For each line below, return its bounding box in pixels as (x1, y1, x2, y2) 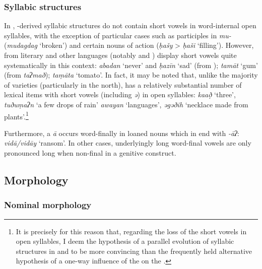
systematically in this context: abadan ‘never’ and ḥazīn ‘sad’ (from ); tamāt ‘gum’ (4, 59, 258, 70)
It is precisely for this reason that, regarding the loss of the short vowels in (16, 226, 247, 236)
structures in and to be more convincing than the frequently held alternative (16, 245, 252, 256)
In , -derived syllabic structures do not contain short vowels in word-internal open (4, 20, 256, 31)
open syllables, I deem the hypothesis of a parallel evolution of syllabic (16, 236, 234, 246)
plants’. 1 (4, 109, 29, 121)
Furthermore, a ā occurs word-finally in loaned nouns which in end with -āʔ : (4, 127, 239, 138)
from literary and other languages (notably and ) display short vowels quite (4, 50, 237, 60)
